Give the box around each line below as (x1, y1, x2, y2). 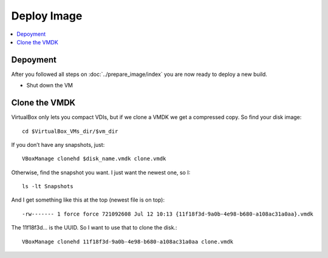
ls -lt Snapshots (22, 183, 73, 190)
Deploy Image (11, 9, 83, 22)
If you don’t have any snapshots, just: (11, 141, 105, 148)
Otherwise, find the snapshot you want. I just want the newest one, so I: (11, 169, 191, 176)
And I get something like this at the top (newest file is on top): (11, 196, 165, 203)
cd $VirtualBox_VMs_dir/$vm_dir (22, 127, 118, 135)
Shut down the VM (26, 82, 73, 89)
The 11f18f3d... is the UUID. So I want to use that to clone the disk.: (11, 224, 177, 231)
